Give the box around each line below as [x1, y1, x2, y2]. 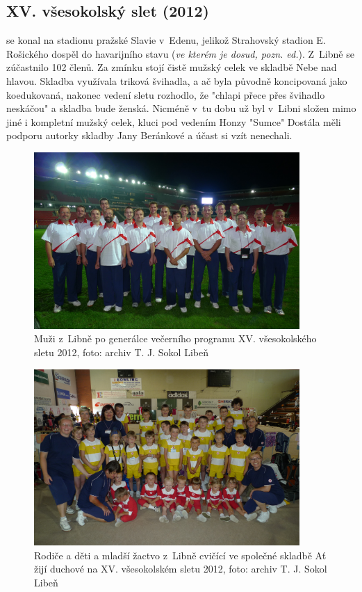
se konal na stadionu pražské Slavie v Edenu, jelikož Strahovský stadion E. [6, 33, 326, 47]
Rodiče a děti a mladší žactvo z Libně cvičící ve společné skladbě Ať [34, 547, 327, 562]
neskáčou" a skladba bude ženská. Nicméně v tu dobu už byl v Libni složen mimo [6, 101, 356, 115]
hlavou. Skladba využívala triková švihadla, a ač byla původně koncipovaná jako [6, 73, 347, 88]
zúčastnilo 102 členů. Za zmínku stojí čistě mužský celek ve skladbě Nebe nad [6, 60, 337, 74]
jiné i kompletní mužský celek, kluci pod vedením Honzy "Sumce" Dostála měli [6, 114, 341, 129]
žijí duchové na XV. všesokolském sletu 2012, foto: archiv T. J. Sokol [34, 561, 327, 576]
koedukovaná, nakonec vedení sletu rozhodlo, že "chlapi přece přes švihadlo [6, 87, 325, 102]
